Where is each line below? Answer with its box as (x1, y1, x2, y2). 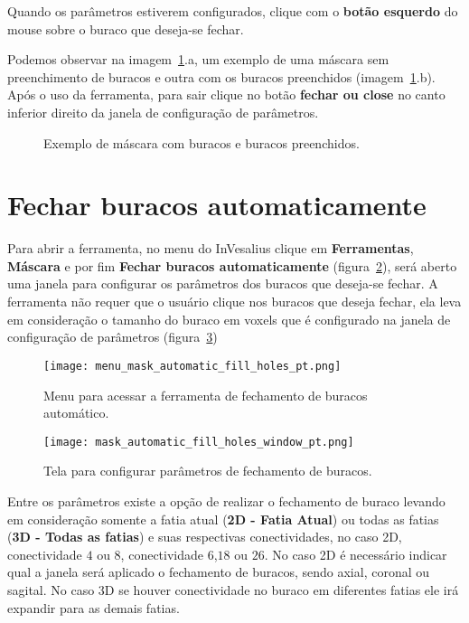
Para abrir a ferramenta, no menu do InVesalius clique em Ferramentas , (7, 239, 414, 258)
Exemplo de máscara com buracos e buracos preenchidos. (43, 133, 360, 152)
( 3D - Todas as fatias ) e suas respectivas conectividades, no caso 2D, (7, 527, 402, 546)
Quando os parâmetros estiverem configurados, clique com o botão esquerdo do (7, 2, 458, 20)
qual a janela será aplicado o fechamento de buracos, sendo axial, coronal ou (7, 562, 430, 581)
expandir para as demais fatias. (7, 598, 180, 617)
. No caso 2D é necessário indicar (264, 544, 447, 563)
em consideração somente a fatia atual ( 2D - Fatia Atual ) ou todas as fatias (7, 509, 439, 528)
